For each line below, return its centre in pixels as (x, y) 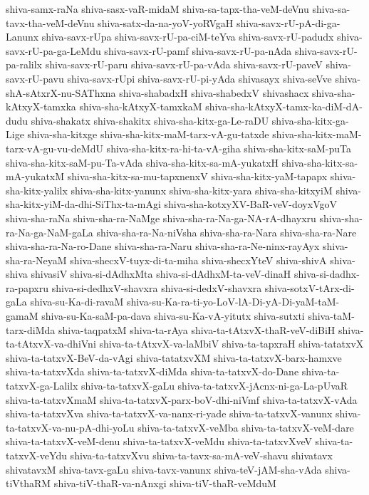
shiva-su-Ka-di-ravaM (77, 302)
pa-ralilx (24, 64)
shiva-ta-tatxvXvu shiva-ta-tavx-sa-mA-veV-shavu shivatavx (201, 455)
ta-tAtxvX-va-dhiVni (51, 344)
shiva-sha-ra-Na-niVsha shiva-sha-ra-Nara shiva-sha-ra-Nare (227, 232)
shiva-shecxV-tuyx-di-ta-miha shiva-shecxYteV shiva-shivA (198, 260)
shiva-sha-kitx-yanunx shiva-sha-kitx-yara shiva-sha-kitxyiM (202, 190)
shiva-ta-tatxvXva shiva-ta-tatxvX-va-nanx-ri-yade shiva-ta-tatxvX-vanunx (169, 413)
